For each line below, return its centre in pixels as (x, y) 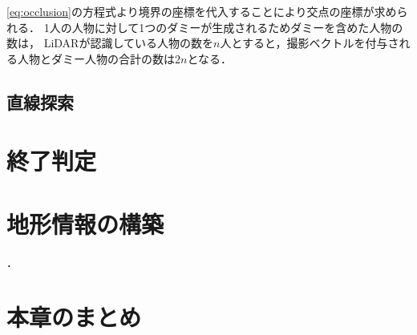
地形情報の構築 (85, 223)
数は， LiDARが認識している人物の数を (110, 43)
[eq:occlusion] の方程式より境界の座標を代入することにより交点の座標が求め (202, 11)
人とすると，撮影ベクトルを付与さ (310, 43)
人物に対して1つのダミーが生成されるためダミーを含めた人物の (237, 27)
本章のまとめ (74, 317)
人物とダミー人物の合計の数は (96, 58)
